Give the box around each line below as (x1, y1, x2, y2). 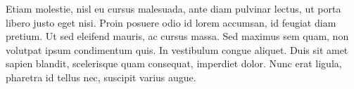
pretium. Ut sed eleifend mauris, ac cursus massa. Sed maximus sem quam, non (6, 29, 349, 43)
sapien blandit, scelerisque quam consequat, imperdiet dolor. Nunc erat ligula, (6, 56, 342, 71)
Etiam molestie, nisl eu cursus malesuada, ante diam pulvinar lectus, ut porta (6, 1, 341, 15)
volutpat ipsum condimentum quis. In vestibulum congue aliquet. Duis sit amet (6, 42, 348, 57)
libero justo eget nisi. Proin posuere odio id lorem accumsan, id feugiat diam (6, 15, 336, 29)
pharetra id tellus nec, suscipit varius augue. (6, 69, 196, 84)
